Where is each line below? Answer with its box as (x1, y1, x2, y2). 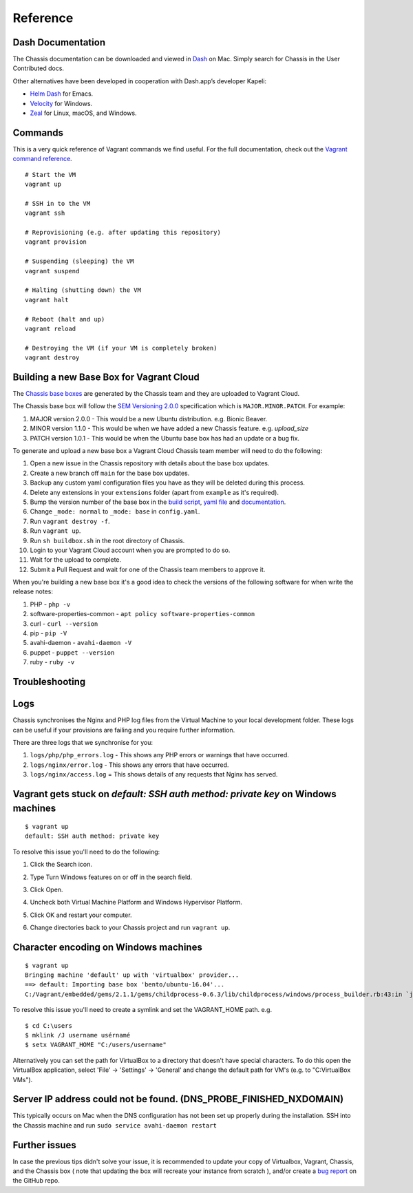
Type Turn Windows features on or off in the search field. (30, 873, 193, 881)
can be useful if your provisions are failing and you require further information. (12, 726, 235, 734)
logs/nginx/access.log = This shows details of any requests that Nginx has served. (30, 770, 278, 779)
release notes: (12, 587, 53, 595)
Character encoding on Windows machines (12, 942, 202, 953)
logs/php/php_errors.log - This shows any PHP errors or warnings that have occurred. (30, 751, 289, 759)
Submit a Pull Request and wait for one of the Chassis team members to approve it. (30, 565, 266, 573)
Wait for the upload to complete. (30, 556, 122, 564)
